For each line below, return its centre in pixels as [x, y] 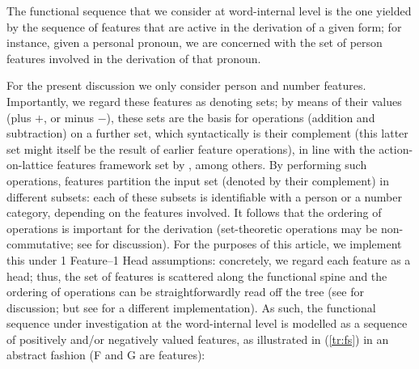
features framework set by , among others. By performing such [212, 165]
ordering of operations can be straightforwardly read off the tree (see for [185, 292]
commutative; [40, 244]
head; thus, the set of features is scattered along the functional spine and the [197, 276]
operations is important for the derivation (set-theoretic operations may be [192, 228]
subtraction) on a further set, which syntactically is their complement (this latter [207, 133]
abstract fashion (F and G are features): [106, 355]
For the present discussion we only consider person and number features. [186, 85]
